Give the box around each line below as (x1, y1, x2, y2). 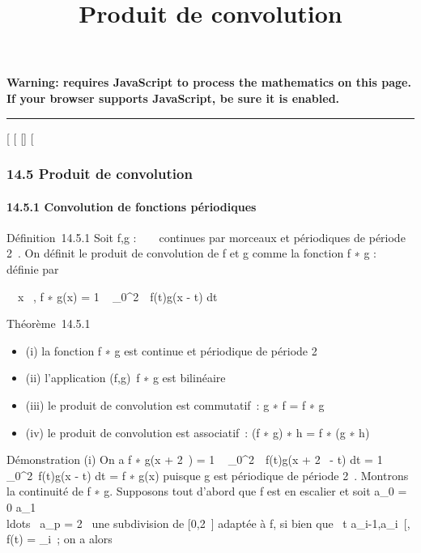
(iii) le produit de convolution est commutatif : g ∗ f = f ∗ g (25, 396, 325, 413)
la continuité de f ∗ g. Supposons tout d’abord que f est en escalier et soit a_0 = (6, 483, 407, 500)
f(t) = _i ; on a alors (6, 530, 113, 547)
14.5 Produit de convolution (6, 164, 193, 184)
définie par (6, 260, 59, 277)
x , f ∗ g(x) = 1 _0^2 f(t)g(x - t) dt (17, 287, 218, 304)
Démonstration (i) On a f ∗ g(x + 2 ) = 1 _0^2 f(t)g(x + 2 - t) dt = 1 (6, 451, 383, 468)
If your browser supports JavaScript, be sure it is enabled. (6, 89, 340, 106)
